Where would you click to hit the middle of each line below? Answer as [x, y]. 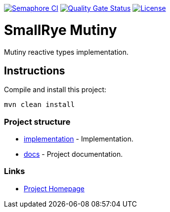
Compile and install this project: [55, 90]
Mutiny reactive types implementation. [66, 52]
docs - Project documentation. [73, 154]
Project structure [37, 122]
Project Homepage [54, 188]
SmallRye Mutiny [61, 30]
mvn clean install [40, 105]
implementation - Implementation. [79, 139]
